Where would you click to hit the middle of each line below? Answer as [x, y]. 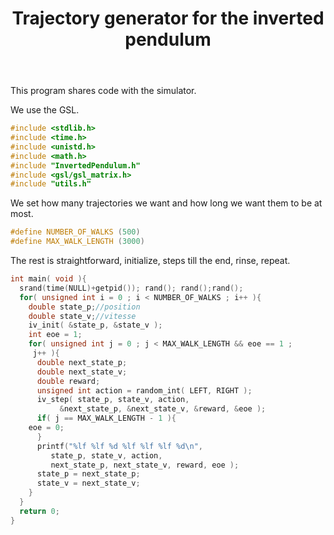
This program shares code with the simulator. [103, 91]
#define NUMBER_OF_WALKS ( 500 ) [75, 232]
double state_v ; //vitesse [82, 316]
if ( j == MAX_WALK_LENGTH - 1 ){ [106, 418]
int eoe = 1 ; [55, 335]
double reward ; [68, 381]
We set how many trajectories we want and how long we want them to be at [166, 203]
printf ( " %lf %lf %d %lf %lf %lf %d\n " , [120, 446]
